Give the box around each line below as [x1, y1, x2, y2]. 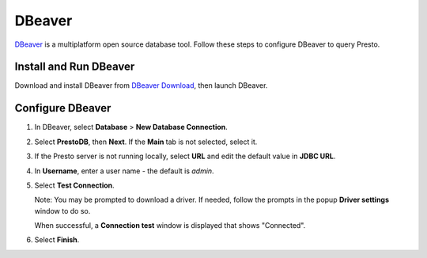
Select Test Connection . [34, 180, 115, 190]
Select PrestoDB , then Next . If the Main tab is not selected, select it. [34, 137, 258, 146]
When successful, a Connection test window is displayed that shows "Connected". [34, 221, 306, 230]
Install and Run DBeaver [14, 60, 135, 74]
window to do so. [34, 206, 91, 215]
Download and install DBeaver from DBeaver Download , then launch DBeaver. [14, 81, 268, 90]
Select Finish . [34, 235, 80, 245]
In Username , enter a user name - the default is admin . [34, 166, 214, 176]
